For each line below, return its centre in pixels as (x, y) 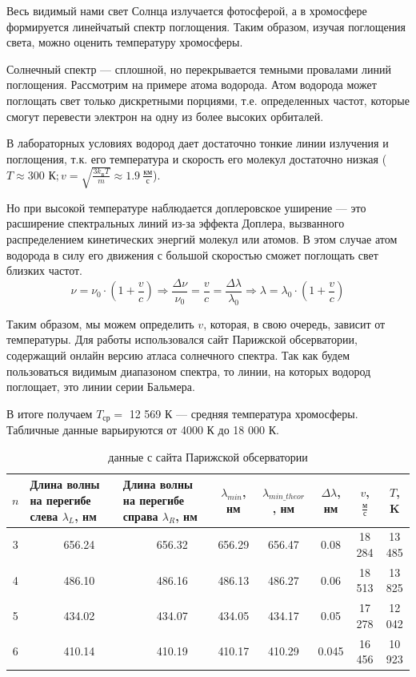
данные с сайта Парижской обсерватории (208, 456)
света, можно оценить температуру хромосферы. (125, 42)
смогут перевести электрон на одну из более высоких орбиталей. (165, 116)
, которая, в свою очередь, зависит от (294, 323)
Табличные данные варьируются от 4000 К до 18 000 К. (143, 430)
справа (140, 516)
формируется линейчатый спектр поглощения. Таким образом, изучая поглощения (206, 26)
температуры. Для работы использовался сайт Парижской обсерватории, (182, 339)
